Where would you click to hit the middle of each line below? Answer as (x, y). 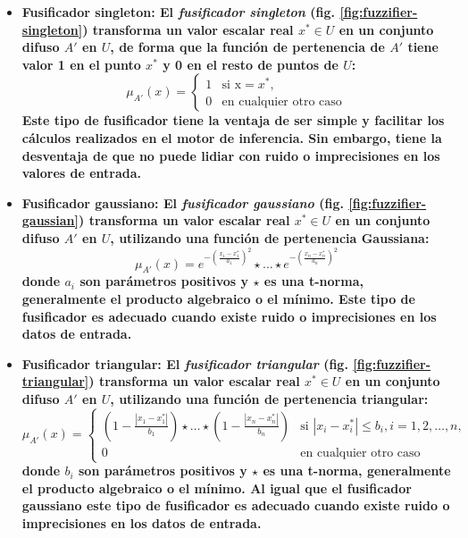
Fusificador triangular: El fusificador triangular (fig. (185, 363)
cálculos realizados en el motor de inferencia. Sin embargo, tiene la (232, 137)
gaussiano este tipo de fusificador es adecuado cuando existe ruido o (236, 505)
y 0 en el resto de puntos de (251, 64)
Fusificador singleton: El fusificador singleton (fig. (179, 12)
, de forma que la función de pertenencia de (247, 47)
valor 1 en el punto (81, 64)
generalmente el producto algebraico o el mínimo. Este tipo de (218, 298)
